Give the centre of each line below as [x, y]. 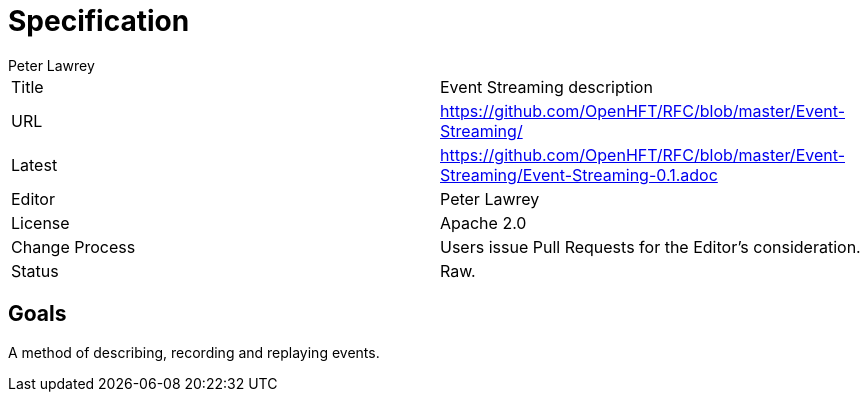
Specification [99, 21]
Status [35, 270]
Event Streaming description [546, 86]
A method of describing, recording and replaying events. [194, 352]
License [40, 222]
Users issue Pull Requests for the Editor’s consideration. [650, 246]
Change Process [73, 246]
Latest [34, 164]
